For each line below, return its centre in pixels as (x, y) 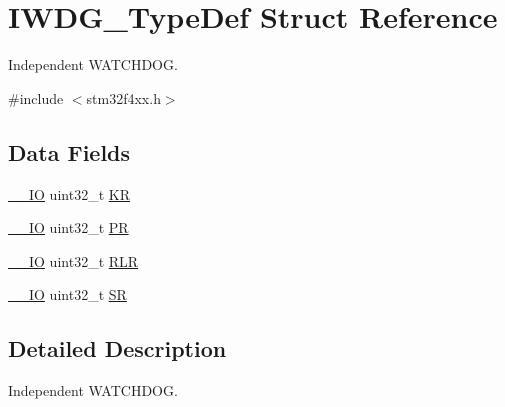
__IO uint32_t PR (68, 227)
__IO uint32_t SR (67, 294)
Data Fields (69, 151)
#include (36, 97)
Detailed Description (117, 348)
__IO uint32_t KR (69, 193)
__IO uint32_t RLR (73, 260)
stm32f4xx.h (123, 97)
